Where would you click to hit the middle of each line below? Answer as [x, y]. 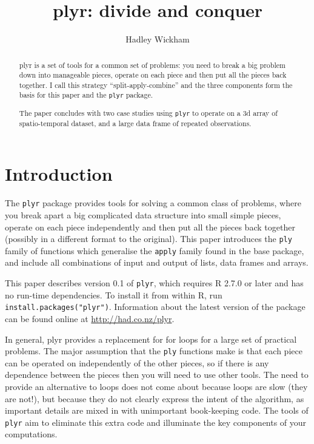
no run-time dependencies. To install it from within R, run [114, 294]
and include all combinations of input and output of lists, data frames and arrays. [157, 262]
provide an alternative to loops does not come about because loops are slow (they [156, 386]
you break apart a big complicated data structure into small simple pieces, [143, 214]
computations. [31, 434]
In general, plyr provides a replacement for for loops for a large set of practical [151, 339]
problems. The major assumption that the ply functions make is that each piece [154, 351]
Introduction [59, 174]
